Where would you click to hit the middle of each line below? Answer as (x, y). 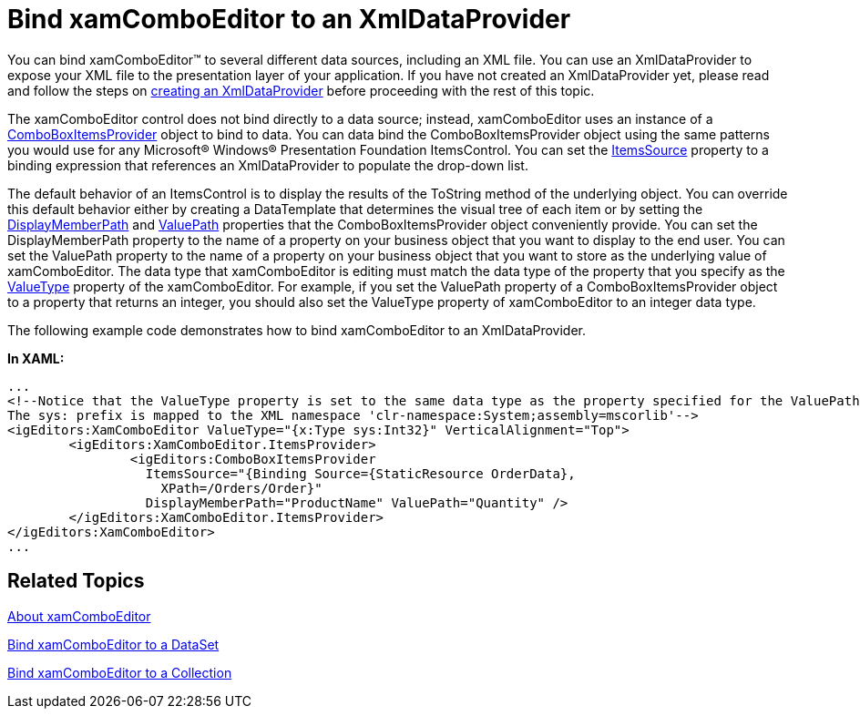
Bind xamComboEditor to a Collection (120, 672)
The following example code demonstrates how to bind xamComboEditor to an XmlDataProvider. (297, 330)
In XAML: (36, 358)
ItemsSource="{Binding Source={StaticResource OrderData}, (360, 473)
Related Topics (76, 581)
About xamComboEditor (79, 616)
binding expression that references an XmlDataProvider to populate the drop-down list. (268, 165)
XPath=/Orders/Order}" (241, 488)
